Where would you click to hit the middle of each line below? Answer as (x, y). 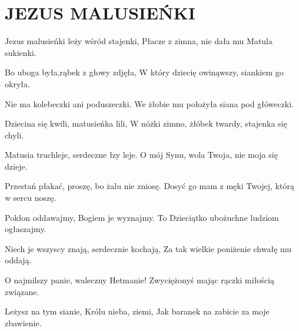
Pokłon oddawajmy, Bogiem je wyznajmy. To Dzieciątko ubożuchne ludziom (142, 217)
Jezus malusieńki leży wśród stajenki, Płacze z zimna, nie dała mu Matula (139, 41)
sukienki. (21, 52)
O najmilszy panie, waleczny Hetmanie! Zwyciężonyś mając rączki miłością (139, 280)
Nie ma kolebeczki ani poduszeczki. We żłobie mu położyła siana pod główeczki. (149, 103)
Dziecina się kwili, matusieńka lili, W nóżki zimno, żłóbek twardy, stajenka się (146, 123)
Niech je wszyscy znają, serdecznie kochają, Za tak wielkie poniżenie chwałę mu (148, 248)
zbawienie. (23, 322)
